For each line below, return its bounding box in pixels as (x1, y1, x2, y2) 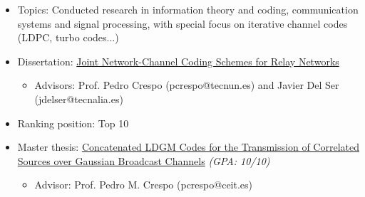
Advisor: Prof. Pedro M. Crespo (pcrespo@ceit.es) (34, 177, 253, 192)
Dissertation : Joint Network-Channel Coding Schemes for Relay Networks (17, 53, 339, 68)
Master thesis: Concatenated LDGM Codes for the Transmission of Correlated (17, 139, 359, 154)
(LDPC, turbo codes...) (17, 30, 119, 45)
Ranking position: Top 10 (17, 115, 129, 130)
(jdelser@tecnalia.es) (34, 91, 123, 106)
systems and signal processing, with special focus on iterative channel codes (17, 16, 348, 31)
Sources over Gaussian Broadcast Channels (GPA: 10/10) (17, 153, 270, 168)
